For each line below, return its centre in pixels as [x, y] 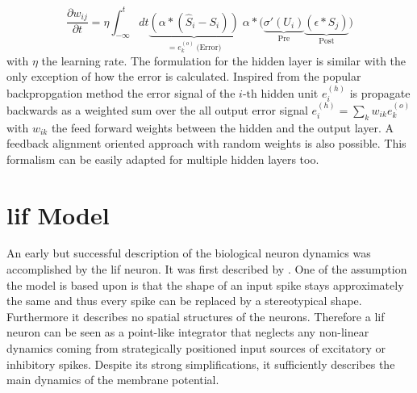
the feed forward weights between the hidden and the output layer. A [222, 127]
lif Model [58, 214]
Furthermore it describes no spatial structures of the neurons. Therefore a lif [196, 316]
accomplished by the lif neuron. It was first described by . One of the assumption [207, 269]
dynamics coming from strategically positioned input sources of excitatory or [196, 348]
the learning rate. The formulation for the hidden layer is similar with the [224, 60]
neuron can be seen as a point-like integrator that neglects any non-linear [188, 332]
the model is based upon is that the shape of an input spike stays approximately [205, 284]
